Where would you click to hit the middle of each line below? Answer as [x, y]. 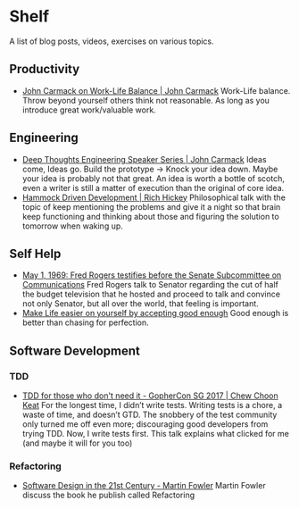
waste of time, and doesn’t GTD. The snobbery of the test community [149, 415]
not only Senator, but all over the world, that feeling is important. [140, 304]
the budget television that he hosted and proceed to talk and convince [151, 294]
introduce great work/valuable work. [89, 110]
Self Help [35, 253]
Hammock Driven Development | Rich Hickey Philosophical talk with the [154, 197]
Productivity [45, 69]
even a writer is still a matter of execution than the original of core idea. [153, 188]
